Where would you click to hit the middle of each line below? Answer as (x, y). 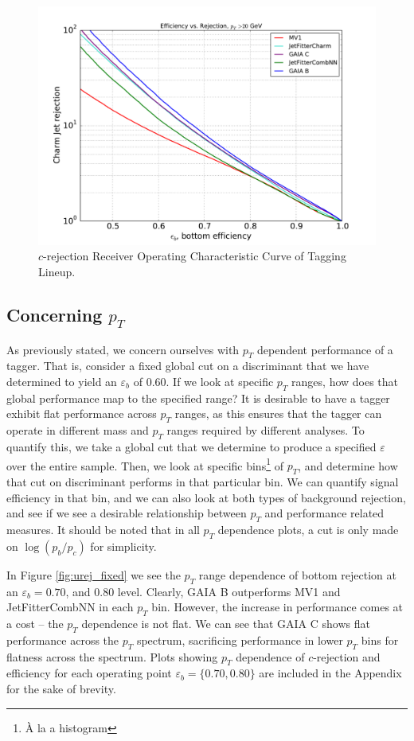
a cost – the (35, 623)
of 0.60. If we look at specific (203, 381)
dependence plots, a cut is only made (308, 529)
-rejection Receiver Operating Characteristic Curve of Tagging (195, 256)
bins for (380, 640)
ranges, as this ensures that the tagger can (278, 413)
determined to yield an (62, 381)
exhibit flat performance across (82, 413)
